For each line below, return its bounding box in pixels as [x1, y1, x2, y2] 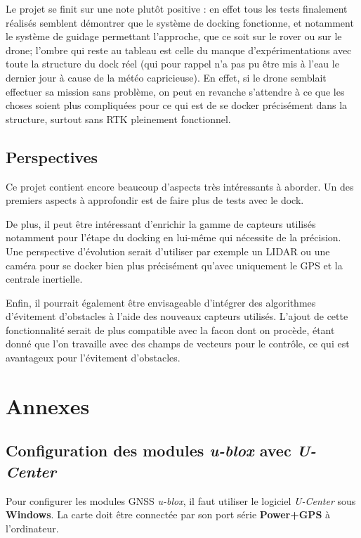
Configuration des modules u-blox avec [6, 440, 291, 461]
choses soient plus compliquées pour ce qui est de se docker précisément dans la [6, 98, 348, 113]
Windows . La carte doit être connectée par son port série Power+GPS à [6, 507, 330, 522]
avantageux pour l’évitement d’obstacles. [6, 350, 180, 365]
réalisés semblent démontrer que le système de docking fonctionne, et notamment [6, 15, 354, 30]
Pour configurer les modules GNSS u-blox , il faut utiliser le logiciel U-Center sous [6, 493, 356, 508]
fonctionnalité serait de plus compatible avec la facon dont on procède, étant [6, 322, 335, 337]
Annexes [6, 391, 90, 420]
